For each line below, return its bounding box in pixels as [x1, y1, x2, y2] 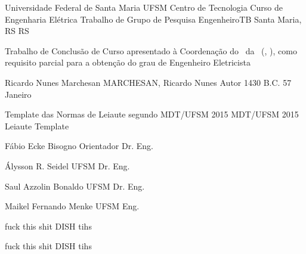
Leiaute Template [5, 119, 69, 132]
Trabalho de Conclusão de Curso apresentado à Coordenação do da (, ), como [5, 44, 297, 57]
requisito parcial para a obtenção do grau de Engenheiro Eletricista [5, 56, 251, 69]
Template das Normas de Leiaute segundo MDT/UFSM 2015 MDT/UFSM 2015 [5, 108, 299, 120]
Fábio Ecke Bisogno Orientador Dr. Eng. [5, 140, 153, 152]
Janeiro [5, 88, 32, 100]
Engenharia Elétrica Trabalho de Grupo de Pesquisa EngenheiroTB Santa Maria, [5, 13, 302, 25]
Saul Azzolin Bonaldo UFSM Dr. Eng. [5, 179, 145, 192]
